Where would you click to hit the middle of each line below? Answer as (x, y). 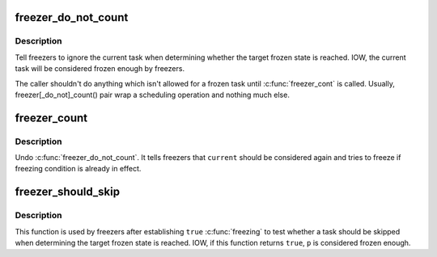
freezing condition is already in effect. (78, 169)
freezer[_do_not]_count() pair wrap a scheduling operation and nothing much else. (153, 95)
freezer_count (51, 118)
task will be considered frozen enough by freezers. (100, 69)
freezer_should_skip (68, 192)
